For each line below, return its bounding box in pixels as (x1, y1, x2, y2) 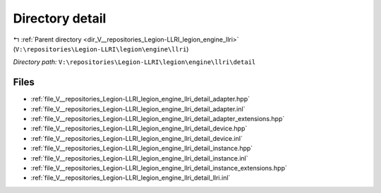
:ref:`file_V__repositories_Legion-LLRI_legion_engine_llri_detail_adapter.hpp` (30, 95, 250, 104)
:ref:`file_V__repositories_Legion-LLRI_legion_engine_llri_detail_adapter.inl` (30, 104, 246, 113)
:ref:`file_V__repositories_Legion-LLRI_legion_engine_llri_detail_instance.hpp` (30, 144, 253, 153)
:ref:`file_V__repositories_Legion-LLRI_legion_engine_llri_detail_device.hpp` (30, 124, 248, 133)
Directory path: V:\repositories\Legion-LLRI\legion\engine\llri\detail (13, 58, 256, 66)
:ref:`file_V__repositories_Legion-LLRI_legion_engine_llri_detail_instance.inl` (30, 154, 248, 162)
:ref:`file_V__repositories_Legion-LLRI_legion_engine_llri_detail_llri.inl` (30, 173, 231, 182)
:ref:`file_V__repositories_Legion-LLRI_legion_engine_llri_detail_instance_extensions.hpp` (30, 163, 287, 172)
